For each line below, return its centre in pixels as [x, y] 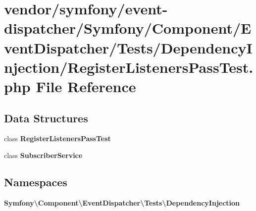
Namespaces [36, 182]
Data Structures [46, 118]
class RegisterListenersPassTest [57, 138]
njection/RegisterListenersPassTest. [129, 67]
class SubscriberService [43, 155]
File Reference [86, 86]
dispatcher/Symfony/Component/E [128, 28]
